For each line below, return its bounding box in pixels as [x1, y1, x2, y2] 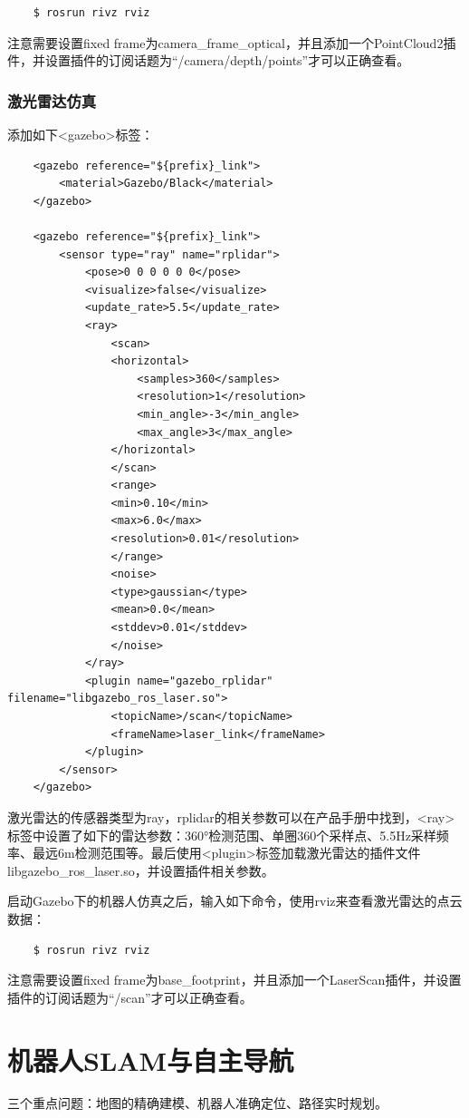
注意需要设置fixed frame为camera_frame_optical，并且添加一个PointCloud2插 [7, 33, 456, 52]
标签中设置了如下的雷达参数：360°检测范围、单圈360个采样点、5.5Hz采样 [7, 825, 436, 844]
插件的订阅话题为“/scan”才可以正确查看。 [7, 987, 253, 1006]
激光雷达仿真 [7, 89, 97, 112]
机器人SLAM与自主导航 [7, 1041, 294, 1078]
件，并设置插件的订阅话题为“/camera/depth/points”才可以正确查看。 [7, 51, 410, 70]
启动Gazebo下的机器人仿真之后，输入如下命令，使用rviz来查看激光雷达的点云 [7, 891, 463, 910]
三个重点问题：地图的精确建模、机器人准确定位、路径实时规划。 [7, 1094, 388, 1113]
